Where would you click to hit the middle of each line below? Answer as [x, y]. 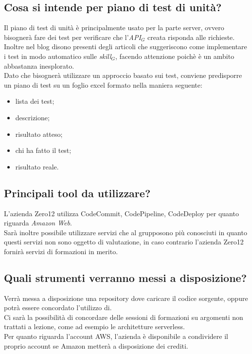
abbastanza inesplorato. [39, 65]
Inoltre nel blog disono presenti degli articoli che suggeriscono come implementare [126, 47]
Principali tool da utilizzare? [77, 193]
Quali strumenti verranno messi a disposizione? [126, 277]
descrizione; [32, 117]
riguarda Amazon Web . [38, 223]
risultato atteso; [39, 134]
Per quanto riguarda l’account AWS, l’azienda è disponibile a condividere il [116, 336]
